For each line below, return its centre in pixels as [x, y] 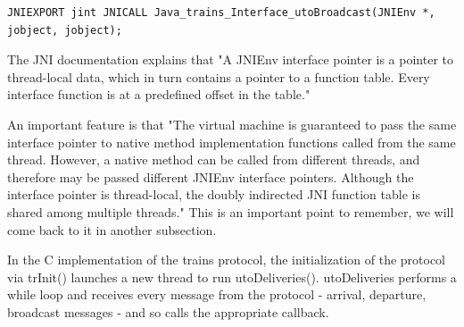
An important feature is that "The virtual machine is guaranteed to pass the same [232, 124]
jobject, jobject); [65, 30]
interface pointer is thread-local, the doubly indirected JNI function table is [214, 194]
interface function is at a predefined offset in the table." [159, 94]
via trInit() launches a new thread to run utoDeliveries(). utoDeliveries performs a [232, 277]
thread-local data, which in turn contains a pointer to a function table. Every [219, 76]
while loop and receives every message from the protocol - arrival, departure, [217, 294]
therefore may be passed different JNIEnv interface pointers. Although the [211, 176]
